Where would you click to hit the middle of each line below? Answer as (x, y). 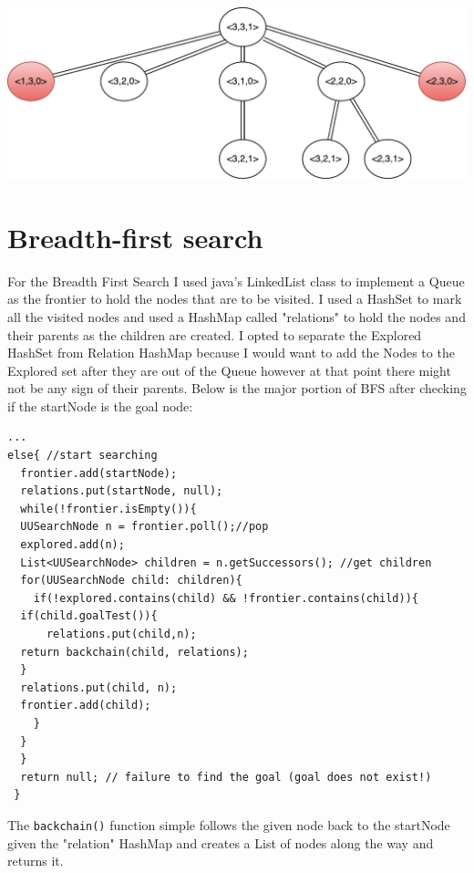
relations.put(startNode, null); (122, 491)
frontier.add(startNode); (99, 473)
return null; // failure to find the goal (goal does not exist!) (226, 777)
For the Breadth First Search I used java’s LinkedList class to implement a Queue (236, 281)
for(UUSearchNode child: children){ (131, 581)
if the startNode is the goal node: (100, 405)
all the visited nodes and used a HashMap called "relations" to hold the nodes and (237, 316)
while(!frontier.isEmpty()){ (108, 509)
